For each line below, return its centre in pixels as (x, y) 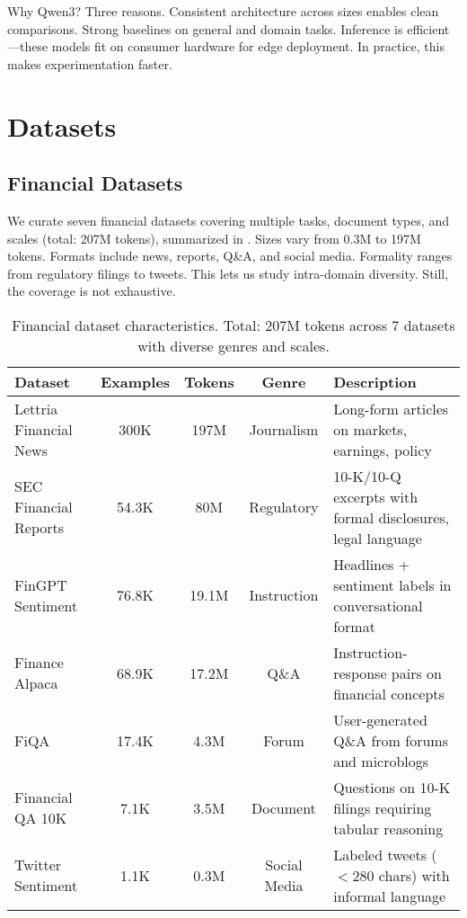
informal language (390, 896)
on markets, (370, 429)
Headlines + (372, 564)
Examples (135, 381)
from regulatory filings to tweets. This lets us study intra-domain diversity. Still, (228, 273)
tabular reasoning (388, 828)
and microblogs (381, 761)
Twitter (38, 865)
